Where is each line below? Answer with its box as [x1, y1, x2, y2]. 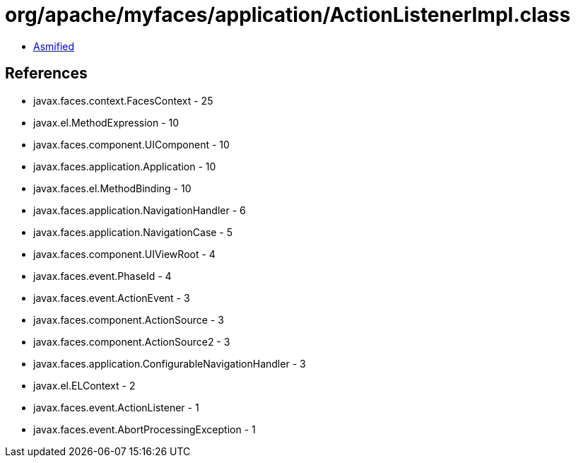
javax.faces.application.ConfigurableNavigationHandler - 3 [33, 357, 306, 370]
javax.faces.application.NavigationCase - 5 [33, 225, 233, 238]
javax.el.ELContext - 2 [33, 379, 136, 392]
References [5, 64, 88, 83]
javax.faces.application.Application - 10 [33, 160, 216, 172]
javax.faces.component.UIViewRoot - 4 [33, 247, 216, 260]
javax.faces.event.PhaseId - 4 [33, 269, 172, 282]
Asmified [33, 40, 75, 52]
